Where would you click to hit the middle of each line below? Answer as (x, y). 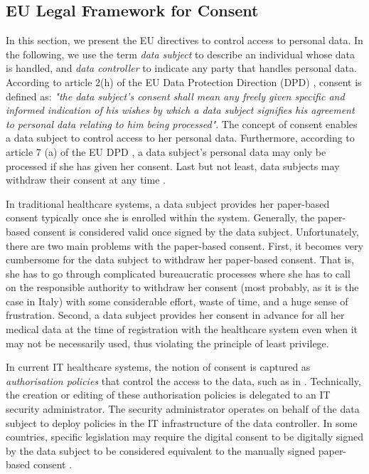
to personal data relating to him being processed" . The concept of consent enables (182, 123)
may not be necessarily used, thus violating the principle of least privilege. (167, 343)
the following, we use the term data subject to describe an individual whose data (181, 54)
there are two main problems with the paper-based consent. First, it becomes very (184, 245)
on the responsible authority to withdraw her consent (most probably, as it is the (182, 287)
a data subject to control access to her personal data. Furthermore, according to (180, 138)
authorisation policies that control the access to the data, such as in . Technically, (183, 380)
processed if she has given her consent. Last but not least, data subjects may (173, 165)
